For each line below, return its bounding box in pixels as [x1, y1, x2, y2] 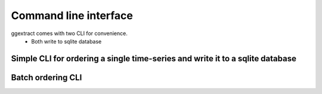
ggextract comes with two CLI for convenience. [11, 30, 128, 37]
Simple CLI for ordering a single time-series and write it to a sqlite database [11, 54, 296, 64]
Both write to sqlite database [31, 37, 102, 45]
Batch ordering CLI [11, 72, 82, 83]
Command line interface [11, 9, 134, 22]
